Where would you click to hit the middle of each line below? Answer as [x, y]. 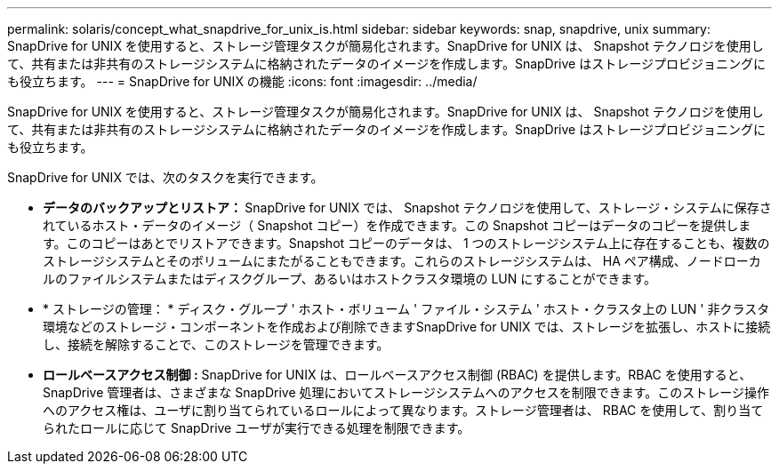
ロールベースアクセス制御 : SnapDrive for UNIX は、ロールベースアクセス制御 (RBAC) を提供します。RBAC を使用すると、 [398, 375]
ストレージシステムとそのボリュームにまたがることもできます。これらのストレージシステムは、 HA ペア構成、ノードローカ [402, 261]
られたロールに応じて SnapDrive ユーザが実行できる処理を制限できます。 [257, 428]
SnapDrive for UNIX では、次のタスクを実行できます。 [165, 177]
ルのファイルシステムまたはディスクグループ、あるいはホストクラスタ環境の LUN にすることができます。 [349, 279]
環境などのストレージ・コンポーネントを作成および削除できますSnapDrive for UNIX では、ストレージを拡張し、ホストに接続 [407, 327]
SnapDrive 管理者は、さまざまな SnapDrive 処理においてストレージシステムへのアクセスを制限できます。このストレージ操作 [406, 392]
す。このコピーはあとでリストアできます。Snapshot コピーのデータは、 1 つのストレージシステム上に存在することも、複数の [406, 243]
